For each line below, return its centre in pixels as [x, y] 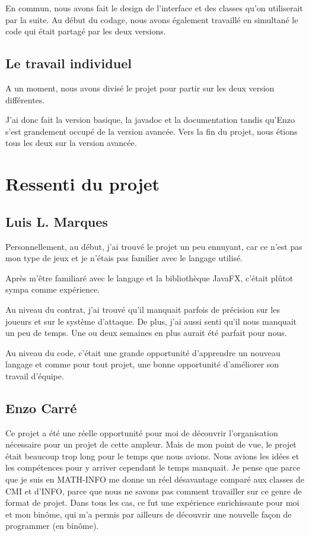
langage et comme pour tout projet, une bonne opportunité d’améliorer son [142, 364]
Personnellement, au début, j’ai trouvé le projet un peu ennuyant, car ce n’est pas [154, 246]
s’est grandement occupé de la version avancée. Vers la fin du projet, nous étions [152, 131]
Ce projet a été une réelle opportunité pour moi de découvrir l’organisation [142, 432]
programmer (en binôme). [52, 526]
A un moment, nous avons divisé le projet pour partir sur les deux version [140, 88]
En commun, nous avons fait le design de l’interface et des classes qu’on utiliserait [154, 8]
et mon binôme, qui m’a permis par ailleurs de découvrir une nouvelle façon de [149, 514]
